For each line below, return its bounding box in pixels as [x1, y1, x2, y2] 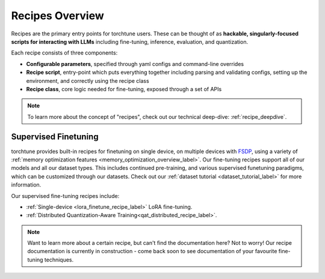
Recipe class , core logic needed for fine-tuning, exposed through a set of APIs [26, 85, 222, 92]
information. [11, 181, 42, 188]
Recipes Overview [11, 9, 105, 22]
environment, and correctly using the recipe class [26, 77, 150, 84]
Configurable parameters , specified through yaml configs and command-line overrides [26, 60, 244, 67]
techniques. [44, 256, 74, 263]
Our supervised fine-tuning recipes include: [11, 192, 120, 199]
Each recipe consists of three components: [11, 49, 118, 56]
